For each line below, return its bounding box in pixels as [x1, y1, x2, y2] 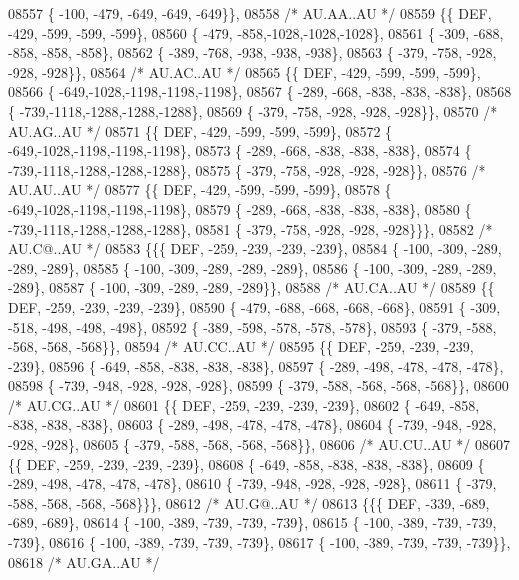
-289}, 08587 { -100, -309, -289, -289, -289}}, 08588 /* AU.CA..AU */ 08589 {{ [8, 277, 495, 298]
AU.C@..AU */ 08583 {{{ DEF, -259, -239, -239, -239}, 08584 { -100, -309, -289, [8, 238, 502, 259]
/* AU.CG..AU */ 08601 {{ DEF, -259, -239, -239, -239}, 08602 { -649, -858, [8, 394, 480, 415]
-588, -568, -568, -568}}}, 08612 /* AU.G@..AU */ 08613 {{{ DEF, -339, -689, [8, 492, 490, 513]
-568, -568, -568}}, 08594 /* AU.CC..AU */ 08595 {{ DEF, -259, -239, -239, [8, 336, 474, 357]
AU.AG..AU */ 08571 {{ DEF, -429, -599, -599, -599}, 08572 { [8, 120, 393, 141]
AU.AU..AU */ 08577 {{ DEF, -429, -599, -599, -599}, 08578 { [8, 179, 392, 200]
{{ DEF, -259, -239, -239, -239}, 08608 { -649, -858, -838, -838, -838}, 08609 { [8, 453, 485, 474]
